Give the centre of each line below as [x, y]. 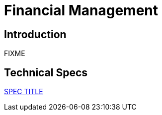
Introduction [35, 34]
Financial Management [81, 10]
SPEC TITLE [24, 92]
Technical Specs [46, 72]
